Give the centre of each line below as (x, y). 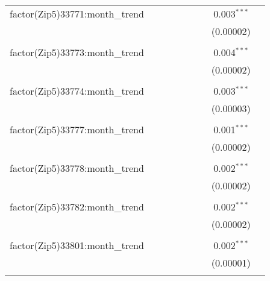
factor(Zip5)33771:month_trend (77, 14)
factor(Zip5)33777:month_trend (77, 129)
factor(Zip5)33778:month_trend (77, 168)
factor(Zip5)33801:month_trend (77, 245)
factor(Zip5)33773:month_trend (77, 52)
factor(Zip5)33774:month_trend (77, 91)
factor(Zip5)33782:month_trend (77, 207)
